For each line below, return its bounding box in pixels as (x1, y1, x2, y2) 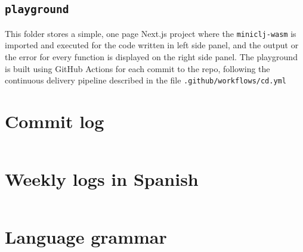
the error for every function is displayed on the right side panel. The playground (5, 51, 298, 63)
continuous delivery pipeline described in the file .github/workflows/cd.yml (5, 74, 286, 86)
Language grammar (5, 225, 167, 249)
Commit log (5, 109, 104, 133)
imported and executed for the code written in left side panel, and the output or (5, 39, 299, 51)
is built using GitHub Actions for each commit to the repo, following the (5, 62, 270, 74)
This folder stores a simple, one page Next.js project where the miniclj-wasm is (5, 27, 296, 39)
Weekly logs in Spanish (5, 167, 199, 191)
